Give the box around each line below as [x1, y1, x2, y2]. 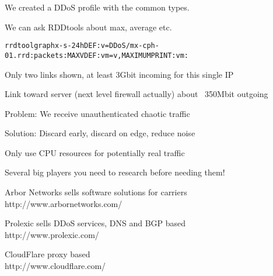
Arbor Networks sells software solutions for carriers [5, 186, 187, 198]
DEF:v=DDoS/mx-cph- [84, 42, 159, 50]
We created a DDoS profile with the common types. [5, 1, 190, 13]
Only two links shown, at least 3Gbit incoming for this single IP [5, 68, 234, 80]
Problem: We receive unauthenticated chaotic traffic [5, 107, 190, 119]
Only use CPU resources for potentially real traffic [5, 146, 185, 158]
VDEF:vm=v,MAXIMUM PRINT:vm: [79, 51, 188, 60]
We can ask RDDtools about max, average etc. [5, 20, 172, 33]
